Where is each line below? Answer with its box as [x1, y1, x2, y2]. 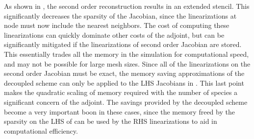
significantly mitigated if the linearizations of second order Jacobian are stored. [4, 39, 242, 49]
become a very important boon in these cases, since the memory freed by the [4, 106, 235, 116]
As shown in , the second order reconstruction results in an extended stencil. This [4, 1, 250, 11]
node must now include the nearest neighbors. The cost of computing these [4, 20, 229, 30]
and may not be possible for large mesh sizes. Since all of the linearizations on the [4, 58, 251, 69]
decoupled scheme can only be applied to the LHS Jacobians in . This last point [4, 77, 244, 88]
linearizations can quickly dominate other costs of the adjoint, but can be [4, 29, 225, 40]
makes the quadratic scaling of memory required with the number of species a [4, 87, 238, 97]
